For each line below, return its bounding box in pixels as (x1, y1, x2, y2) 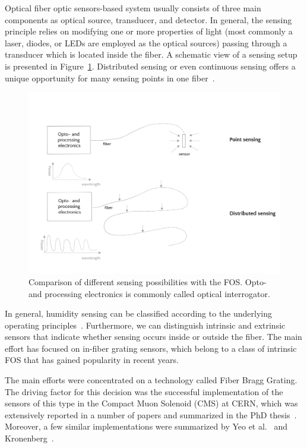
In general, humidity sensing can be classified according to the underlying (5, 307, 273, 320)
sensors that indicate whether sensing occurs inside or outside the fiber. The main (5, 330, 302, 343)
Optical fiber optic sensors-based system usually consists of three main (5, 2, 261, 14)
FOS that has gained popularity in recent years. (5, 354, 179, 366)
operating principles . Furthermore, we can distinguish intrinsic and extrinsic (5, 318, 286, 331)
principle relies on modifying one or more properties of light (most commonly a (5, 25, 293, 37)
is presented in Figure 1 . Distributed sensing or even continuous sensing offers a (5, 59, 296, 72)
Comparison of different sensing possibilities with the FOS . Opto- (29, 275, 267, 288)
